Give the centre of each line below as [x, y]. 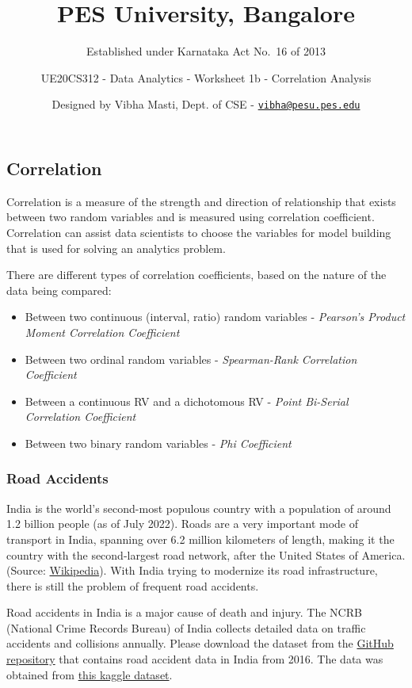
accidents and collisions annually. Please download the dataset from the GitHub [200, 643]
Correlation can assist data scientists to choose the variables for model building [199, 232]
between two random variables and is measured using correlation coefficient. [191, 217]
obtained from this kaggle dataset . [90, 674]
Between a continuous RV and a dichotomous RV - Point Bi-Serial [187, 401]
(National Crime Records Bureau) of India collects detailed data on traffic [186, 627]
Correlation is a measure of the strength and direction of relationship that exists [201, 201]
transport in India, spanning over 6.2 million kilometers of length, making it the [200, 539]
